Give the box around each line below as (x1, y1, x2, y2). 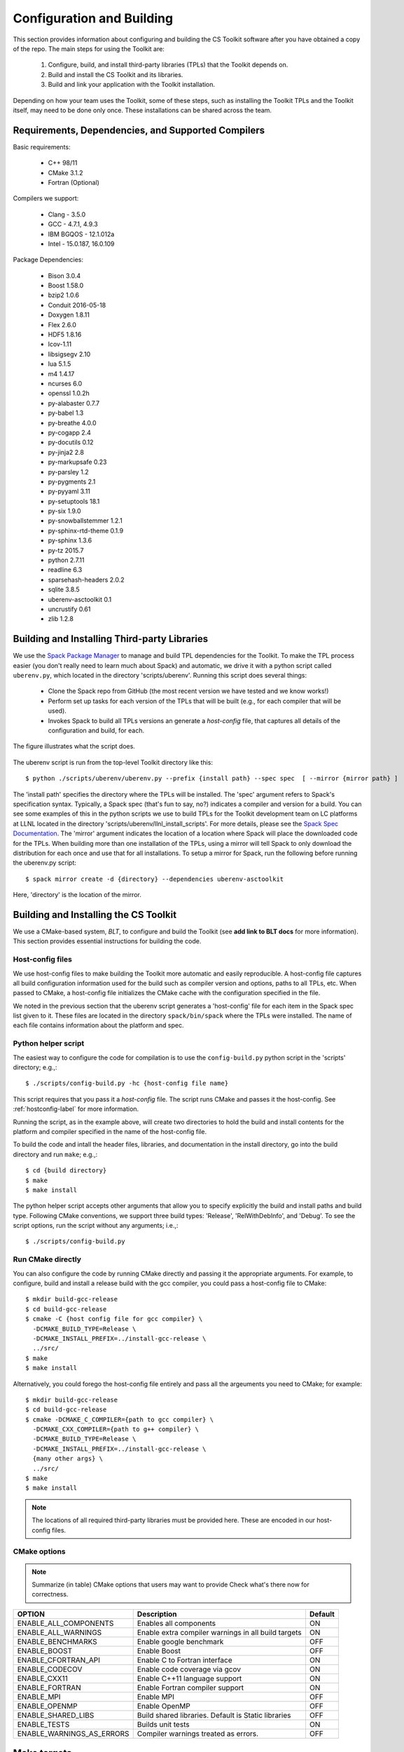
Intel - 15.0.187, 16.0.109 (48, 239, 115, 248)
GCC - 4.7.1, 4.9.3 (48, 220, 98, 228)
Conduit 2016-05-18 (48, 301, 106, 309)
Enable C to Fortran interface (137, 1655, 232, 1664)
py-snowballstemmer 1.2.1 (48, 516, 123, 525)
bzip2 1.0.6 (48, 291, 80, 299)
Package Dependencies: (13, 256, 84, 264)
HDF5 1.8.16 (48, 330, 82, 339)
